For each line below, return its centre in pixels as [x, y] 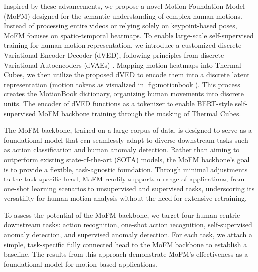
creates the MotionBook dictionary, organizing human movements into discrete [124, 94]
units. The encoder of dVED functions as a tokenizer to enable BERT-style [118, 103]
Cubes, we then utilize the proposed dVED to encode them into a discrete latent [127, 74]
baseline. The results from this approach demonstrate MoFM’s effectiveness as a [126, 254]
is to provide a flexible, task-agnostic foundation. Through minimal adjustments [126, 169]
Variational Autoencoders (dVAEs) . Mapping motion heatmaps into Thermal [123, 64]
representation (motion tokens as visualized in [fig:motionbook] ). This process [122, 84]
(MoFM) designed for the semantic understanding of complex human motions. [123, 16]
